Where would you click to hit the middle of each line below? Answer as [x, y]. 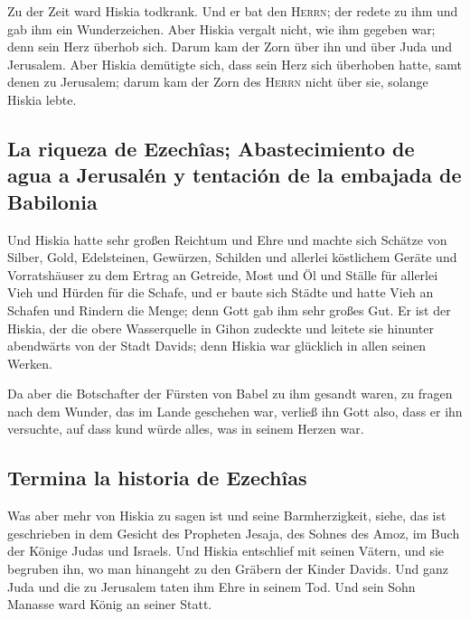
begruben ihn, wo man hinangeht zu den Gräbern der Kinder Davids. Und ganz [228, 569]
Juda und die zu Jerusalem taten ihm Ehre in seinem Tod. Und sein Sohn [211, 586]
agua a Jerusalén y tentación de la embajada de [235, 175]
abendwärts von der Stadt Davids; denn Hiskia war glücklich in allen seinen [217, 346]
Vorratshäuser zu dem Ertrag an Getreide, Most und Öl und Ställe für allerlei [223, 274]
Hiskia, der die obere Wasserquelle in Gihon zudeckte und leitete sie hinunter [221, 328]
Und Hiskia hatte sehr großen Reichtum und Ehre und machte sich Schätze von [227, 239]
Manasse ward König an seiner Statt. [110, 604]
